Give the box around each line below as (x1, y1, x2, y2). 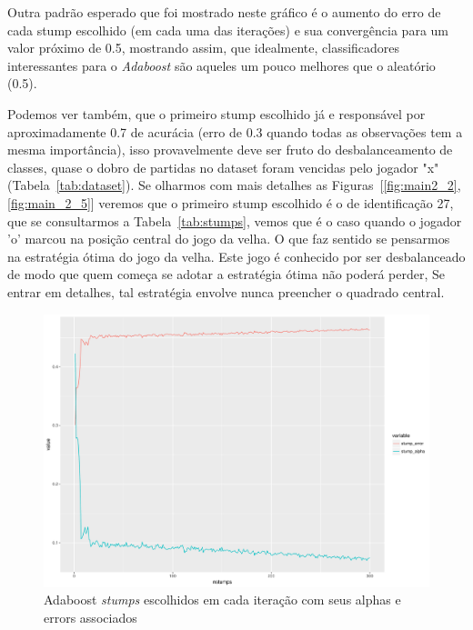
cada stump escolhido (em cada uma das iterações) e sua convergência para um (7, 20, 448, 39)
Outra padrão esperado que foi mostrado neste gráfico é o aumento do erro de (7, 3, 441, 21)
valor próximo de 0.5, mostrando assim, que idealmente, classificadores (7, 38, 400, 57)
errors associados (44, 607, 137, 626)
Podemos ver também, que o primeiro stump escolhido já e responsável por (7, 104, 426, 123)
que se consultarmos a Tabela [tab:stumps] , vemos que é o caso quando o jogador (7, 211, 462, 230)
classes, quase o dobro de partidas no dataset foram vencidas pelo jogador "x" (7, 157, 439, 176)
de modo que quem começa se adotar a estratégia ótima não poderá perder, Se (7, 265, 445, 284)
